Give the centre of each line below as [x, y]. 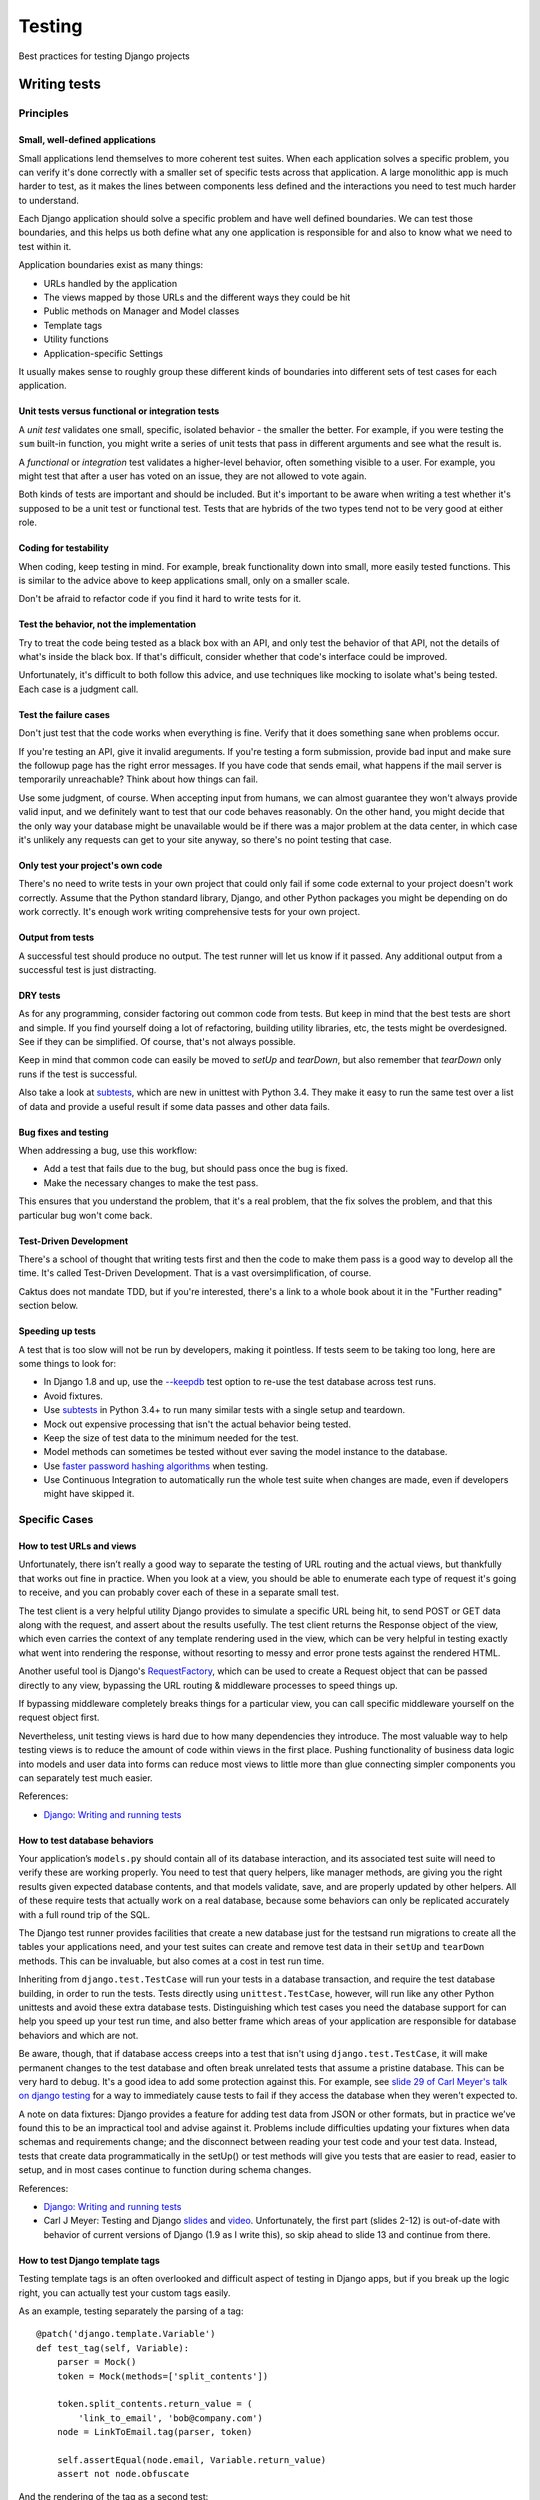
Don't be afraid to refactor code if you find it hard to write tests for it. [160, 599]
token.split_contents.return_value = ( [154, 2404]
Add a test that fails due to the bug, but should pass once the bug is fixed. [196, 1169]
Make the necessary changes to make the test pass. [151, 1182]
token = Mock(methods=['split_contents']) [162, 2376]
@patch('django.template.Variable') [126, 2334]
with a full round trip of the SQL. [84, 1914]
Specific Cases [56, 1520]
